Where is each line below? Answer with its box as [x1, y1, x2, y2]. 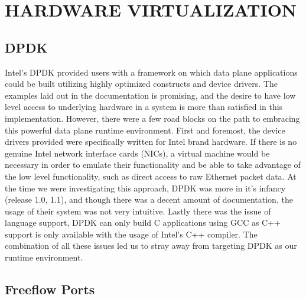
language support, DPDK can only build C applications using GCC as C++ [5, 216, 281, 229]
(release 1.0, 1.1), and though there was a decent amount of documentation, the [5, 193, 293, 206]
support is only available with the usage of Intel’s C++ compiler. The [5, 227, 258, 240]
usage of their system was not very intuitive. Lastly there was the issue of [5, 204, 271, 217]
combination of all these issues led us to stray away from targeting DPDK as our [5, 239, 297, 252]
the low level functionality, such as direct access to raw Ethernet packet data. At [5, 170, 297, 182]
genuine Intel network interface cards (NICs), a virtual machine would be [5, 147, 270, 159]
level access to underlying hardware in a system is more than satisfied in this [5, 100, 283, 113]
